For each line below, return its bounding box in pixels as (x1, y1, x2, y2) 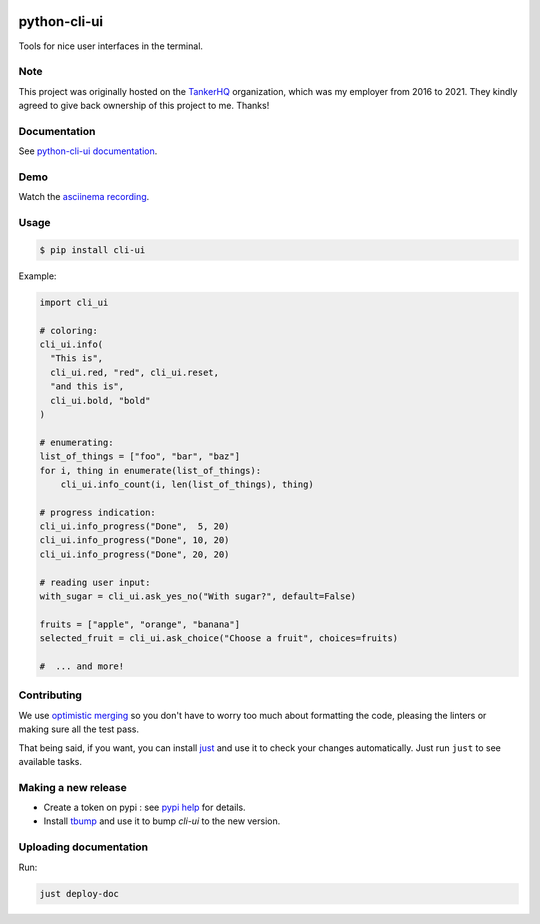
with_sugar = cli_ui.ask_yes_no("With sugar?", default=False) (39, 591, 357, 602)
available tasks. (18, 755, 83, 767)
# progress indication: (39, 506, 157, 518)
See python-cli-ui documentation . (18, 145, 158, 157)
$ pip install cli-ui (39, 244, 146, 255)
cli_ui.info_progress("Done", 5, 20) (39, 521, 230, 532)
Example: (18, 270, 57, 282)
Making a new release (18, 780, 127, 794)
